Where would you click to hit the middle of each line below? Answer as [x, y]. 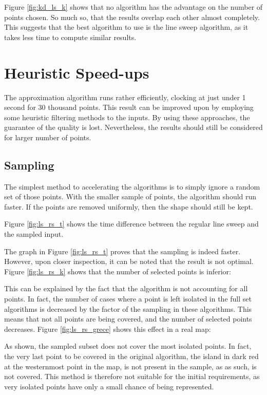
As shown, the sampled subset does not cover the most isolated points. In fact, [128, 346]
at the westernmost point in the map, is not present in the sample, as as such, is [130, 366]
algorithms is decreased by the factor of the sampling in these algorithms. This [128, 308]
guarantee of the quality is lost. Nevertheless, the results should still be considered [133, 127]
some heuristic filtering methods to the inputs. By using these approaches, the [127, 117]
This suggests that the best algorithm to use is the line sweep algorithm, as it [126, 27]
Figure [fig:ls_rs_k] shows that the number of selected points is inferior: [118, 271]
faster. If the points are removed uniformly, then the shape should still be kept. [129, 206]
